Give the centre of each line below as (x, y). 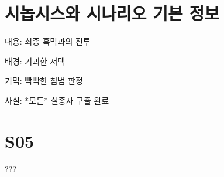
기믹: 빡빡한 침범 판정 (44, 81)
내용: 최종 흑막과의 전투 (48, 41)
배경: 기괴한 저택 (35, 61)
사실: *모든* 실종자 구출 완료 (57, 100)
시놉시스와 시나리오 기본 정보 (112, 13)
